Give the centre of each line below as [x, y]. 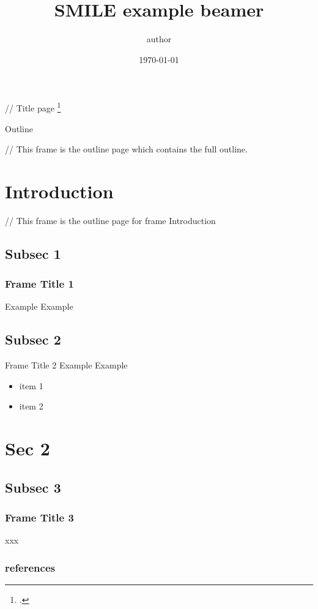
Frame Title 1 [39, 284]
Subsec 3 [33, 487]
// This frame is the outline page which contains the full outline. [126, 149]
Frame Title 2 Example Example [66, 365]
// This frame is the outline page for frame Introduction [110, 220]
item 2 [31, 406]
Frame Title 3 [39, 517]
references [30, 567]
